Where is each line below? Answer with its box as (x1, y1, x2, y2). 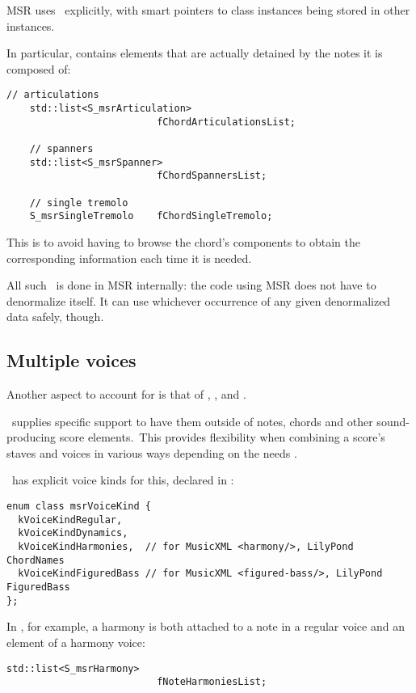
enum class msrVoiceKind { (6, 501, 151, 513)
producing (6, 429, 57, 446)
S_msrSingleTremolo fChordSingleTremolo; (29, 210, 273, 222)
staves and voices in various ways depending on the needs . (6, 444, 297, 461)
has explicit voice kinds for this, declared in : (11, 471, 234, 488)
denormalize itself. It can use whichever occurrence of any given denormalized (6, 292, 391, 309)
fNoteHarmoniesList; (157, 676, 267, 688)
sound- (376, 412, 410, 429)
